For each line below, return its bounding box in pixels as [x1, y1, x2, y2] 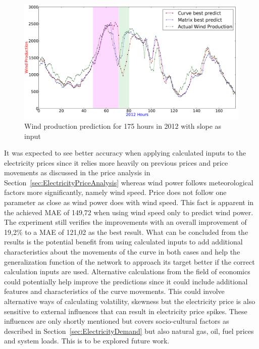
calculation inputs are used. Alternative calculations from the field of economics [4, 266, 250, 277]
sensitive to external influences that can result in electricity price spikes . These [4, 306, 247, 316]
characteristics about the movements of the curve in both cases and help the [4, 246, 240, 257]
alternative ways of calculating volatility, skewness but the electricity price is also [4, 296, 255, 306]
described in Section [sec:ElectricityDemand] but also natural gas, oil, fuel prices [4, 325, 254, 336]
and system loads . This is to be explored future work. [4, 335, 170, 346]
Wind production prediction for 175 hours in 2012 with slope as [24, 120, 222, 131]
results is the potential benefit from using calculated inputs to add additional [4, 236, 243, 247]
